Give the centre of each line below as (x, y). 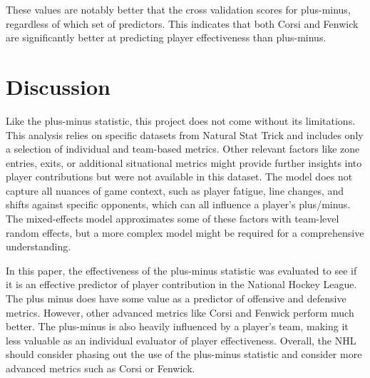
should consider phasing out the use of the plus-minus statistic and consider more (184, 354)
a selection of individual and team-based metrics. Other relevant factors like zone (183, 149)
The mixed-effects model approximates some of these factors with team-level (173, 219)
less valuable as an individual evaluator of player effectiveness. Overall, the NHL (181, 340)
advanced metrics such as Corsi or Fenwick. (101, 368)
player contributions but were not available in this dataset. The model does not (179, 177)
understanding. (38, 246)
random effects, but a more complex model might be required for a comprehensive (185, 232)
